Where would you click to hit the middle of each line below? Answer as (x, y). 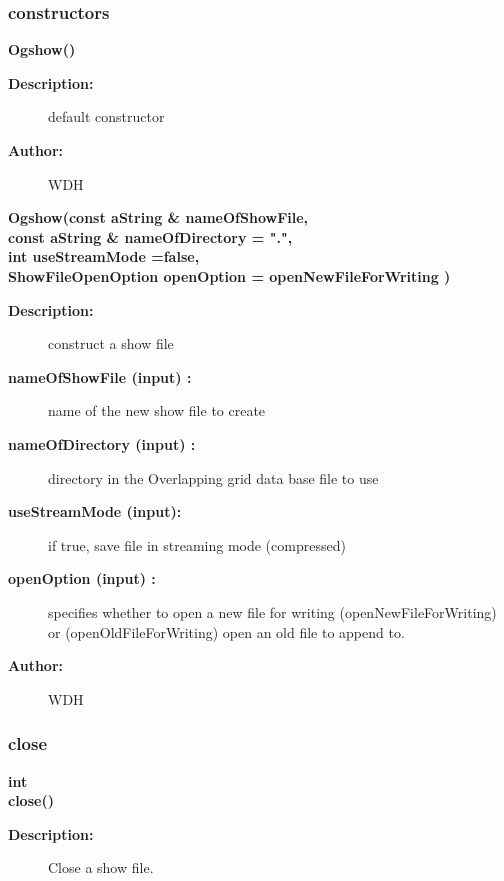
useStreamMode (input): (95, 511)
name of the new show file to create (157, 410)
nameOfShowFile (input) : (100, 376)
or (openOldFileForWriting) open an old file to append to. (226, 631)
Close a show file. (101, 867)
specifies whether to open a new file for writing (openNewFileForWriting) (272, 611)
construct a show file (111, 343)
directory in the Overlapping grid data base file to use (213, 477)
